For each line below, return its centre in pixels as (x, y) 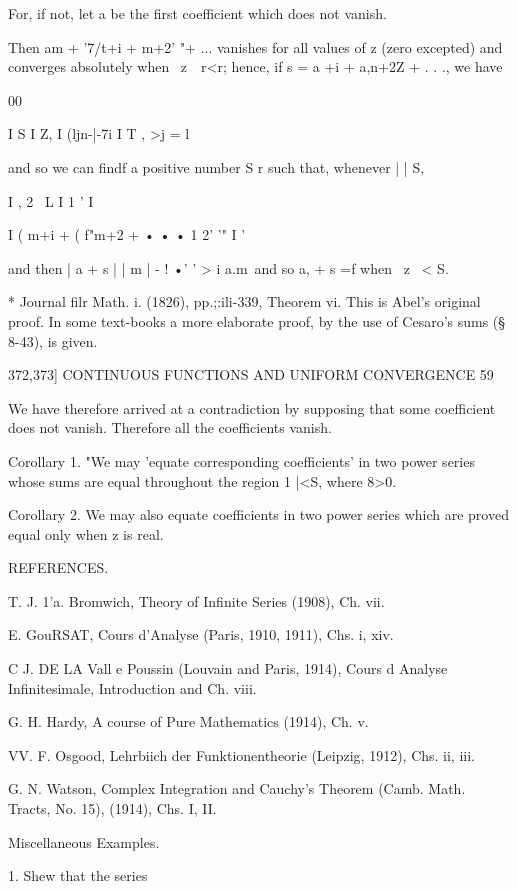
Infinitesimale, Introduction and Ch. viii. (132, 687)
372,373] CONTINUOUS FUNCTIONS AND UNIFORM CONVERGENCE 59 (251, 374)
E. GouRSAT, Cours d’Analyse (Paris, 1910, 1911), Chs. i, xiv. (201, 634)
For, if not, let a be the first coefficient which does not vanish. (197, 13)
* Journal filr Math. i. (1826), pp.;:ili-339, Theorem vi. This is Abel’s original (244, 301)
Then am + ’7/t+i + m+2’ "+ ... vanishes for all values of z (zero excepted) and (255, 46)
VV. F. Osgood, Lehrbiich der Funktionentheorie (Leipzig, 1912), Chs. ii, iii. (241, 754)
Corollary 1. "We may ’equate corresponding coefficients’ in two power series (241, 460)
